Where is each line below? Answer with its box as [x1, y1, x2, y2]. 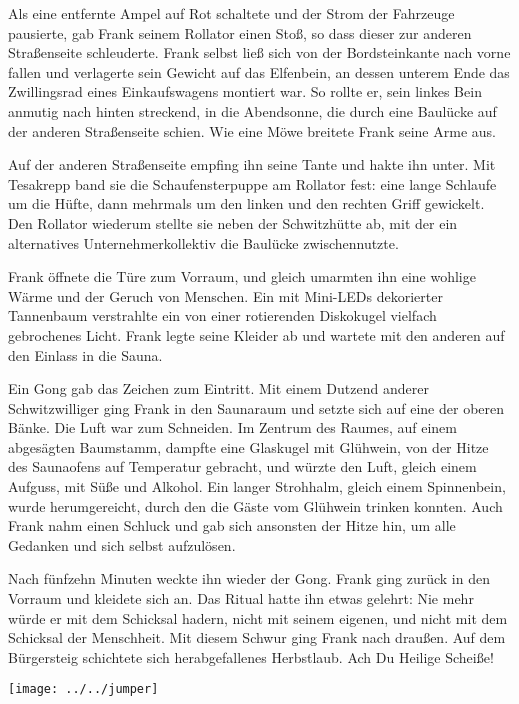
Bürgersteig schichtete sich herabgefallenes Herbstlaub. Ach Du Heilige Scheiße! [8, 646, 494, 667]
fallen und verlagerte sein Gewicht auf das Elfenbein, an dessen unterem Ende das [8, 61, 510, 82]
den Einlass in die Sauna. [8, 344, 163, 365]
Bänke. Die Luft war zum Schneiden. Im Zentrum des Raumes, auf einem [8, 417, 457, 438]
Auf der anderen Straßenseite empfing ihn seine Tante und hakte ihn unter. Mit [8, 154, 496, 175]
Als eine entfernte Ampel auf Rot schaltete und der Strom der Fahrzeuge [8, 3, 455, 23]
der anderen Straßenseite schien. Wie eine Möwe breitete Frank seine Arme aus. [8, 120, 496, 141]
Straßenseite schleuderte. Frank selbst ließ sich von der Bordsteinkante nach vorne [8, 42, 511, 63]
